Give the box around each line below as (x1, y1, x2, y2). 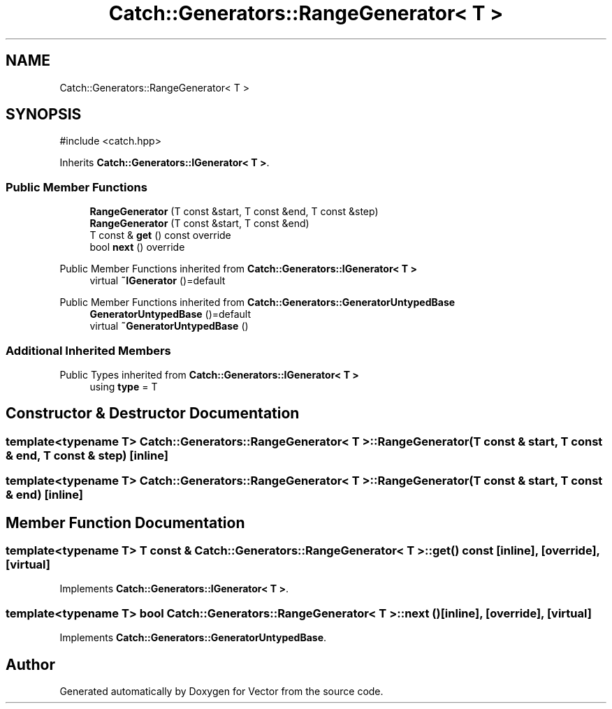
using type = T (89, 380, 158, 393)
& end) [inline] (6, 488, 83, 502)
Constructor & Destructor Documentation (6, 404, 300, 423)
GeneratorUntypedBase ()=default (89, 308, 252, 321)
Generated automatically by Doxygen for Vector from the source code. (59, 685, 384, 697)
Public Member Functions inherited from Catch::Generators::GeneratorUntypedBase (59, 296, 456, 309)
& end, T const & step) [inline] (6, 448, 168, 462)
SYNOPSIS (6, 105, 82, 124)
